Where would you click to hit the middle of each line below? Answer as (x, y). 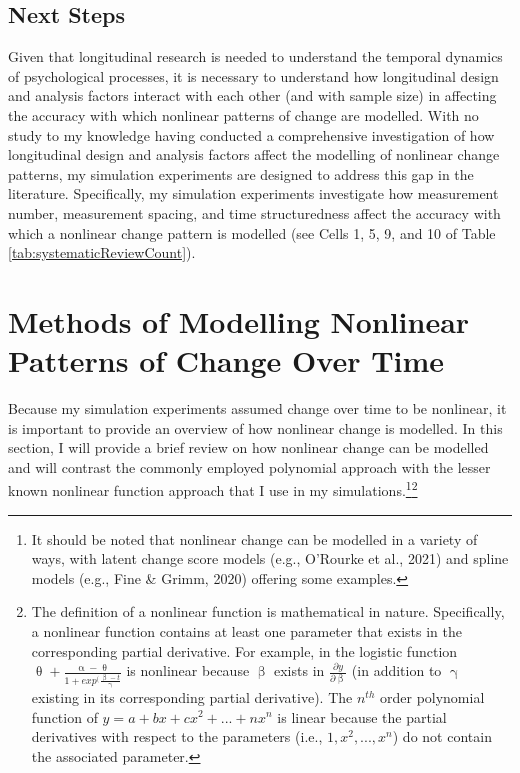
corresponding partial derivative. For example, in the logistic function (244, 650)
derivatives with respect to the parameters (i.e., (177, 736)
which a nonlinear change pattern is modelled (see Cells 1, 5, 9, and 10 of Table (252, 232)
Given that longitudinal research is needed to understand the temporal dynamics (255, 56)
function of (64, 716)
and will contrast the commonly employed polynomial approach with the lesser (249, 466)
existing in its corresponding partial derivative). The (192, 696)
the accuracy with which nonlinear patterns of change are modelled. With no (243, 114)
